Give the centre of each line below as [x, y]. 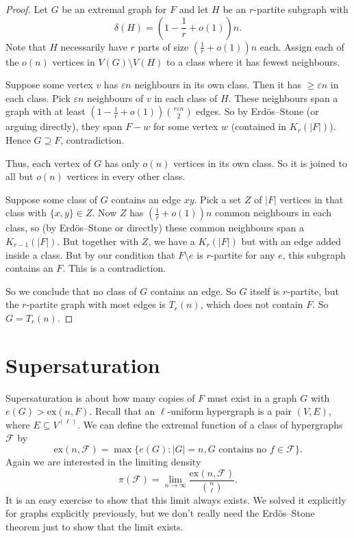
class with [26, 213]
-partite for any [243, 254]
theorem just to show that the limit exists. [94, 526]
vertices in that [312, 199]
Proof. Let [27, 9]
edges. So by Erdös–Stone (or [257, 111]
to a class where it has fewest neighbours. [253, 61]
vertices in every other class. [126, 176]
